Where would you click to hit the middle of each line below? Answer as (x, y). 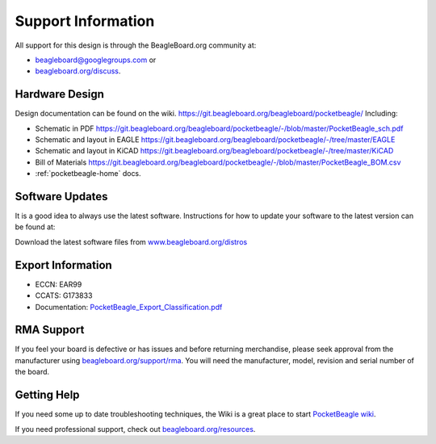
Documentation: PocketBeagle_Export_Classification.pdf (129, 307)
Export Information (63, 265)
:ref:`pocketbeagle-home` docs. (88, 174)
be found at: (35, 227)
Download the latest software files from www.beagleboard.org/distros (131, 241)
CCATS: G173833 (64, 295)
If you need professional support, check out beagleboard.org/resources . (135, 429)
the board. (32, 372)
